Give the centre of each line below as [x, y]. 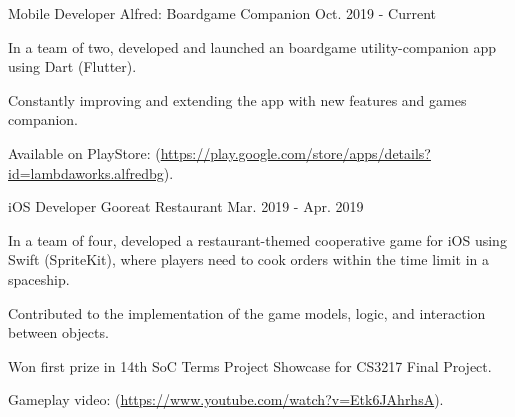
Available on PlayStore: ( [84, 152]
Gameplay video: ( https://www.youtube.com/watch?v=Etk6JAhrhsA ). [226, 399]
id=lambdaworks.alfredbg [86, 172]
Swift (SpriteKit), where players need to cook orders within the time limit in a [249, 259]
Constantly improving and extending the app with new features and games [237, 99]
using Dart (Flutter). [72, 66]
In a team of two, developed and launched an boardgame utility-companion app [252, 46]
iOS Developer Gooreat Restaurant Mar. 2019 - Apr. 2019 [186, 206]
